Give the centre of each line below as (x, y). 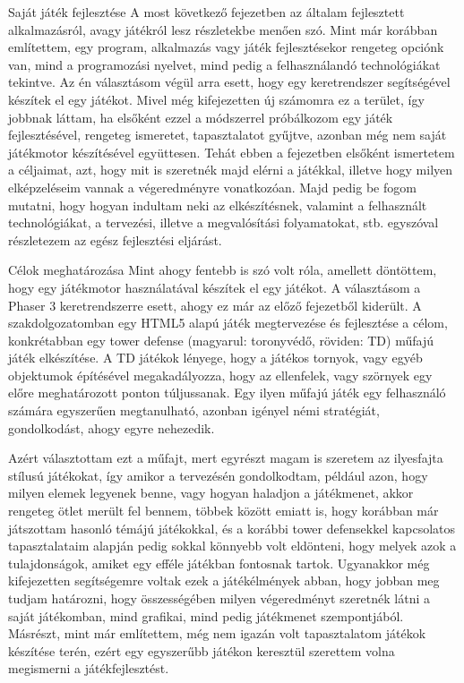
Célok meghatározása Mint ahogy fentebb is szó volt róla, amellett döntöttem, (223, 270)
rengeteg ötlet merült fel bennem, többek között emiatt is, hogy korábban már (223, 511)
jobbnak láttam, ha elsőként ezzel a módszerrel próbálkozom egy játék (201, 117)
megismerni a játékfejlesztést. (89, 668)
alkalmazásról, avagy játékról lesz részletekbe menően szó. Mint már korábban (223, 29)
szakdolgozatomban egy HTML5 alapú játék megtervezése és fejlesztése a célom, (228, 323)
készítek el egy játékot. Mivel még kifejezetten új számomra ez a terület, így (216, 99)
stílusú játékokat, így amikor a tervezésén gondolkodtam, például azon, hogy (218, 475)
